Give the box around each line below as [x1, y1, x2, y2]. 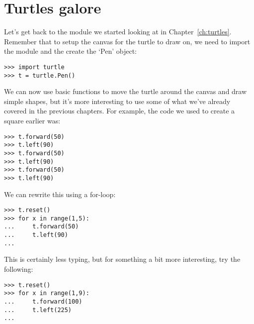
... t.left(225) [4, 306, 72, 314]
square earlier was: [4, 115, 61, 125]
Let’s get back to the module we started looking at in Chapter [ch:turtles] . [4, 26, 232, 37]
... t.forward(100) [4, 298, 83, 305]
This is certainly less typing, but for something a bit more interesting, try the [4, 254, 241, 264]
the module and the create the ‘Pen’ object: [4, 46, 137, 56]
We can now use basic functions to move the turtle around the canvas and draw [4, 86, 247, 97]
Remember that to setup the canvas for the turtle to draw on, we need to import [4, 36, 251, 46]
